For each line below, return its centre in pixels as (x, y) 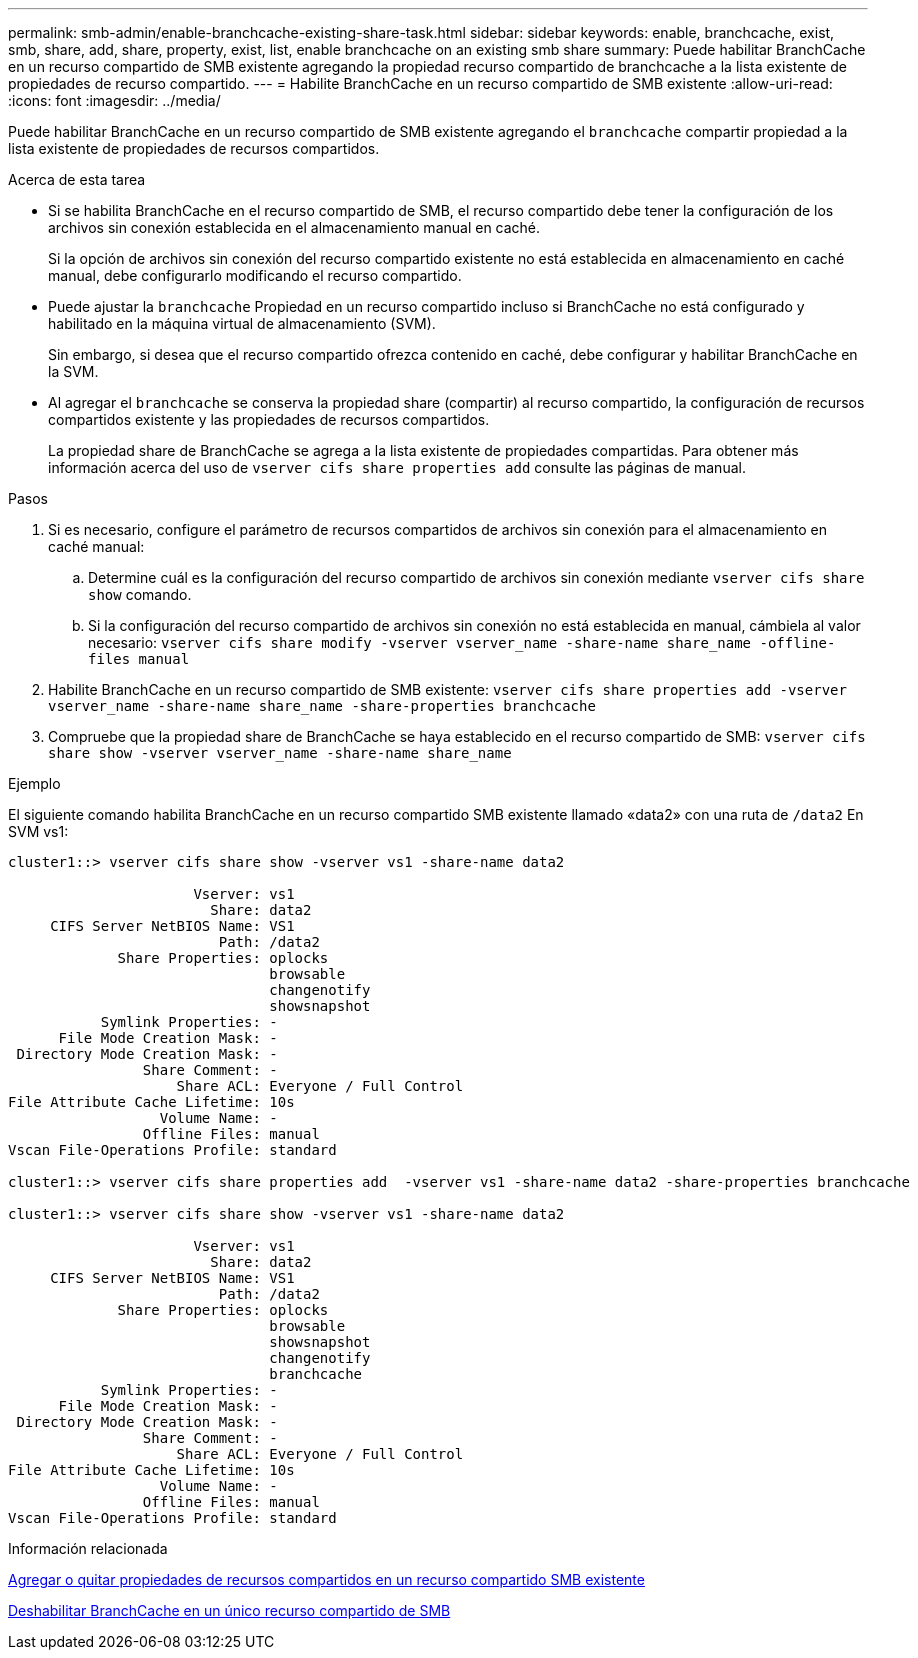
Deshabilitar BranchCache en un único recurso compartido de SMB (229, 1610)
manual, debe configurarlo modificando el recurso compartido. (255, 275)
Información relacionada (88, 1548)
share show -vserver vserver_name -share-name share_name (280, 753)
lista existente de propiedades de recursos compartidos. (194, 148)
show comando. (140, 594)
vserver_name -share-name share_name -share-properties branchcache (322, 706)
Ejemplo (34, 783)
